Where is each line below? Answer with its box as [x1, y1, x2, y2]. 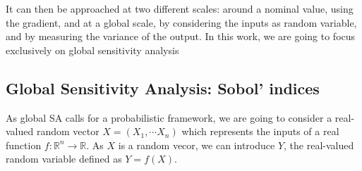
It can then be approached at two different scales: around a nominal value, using [6, 1, 354, 15]
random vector [36, 124, 99, 139]
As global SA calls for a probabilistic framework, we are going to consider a [6, 110, 332, 125]
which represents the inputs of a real [181, 124, 339, 139]
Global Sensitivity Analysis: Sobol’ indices [6, 77, 320, 99]
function [6, 137, 42, 152]
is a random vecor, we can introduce [118, 137, 275, 152]
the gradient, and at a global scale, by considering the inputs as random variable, [6, 15, 357, 30]
